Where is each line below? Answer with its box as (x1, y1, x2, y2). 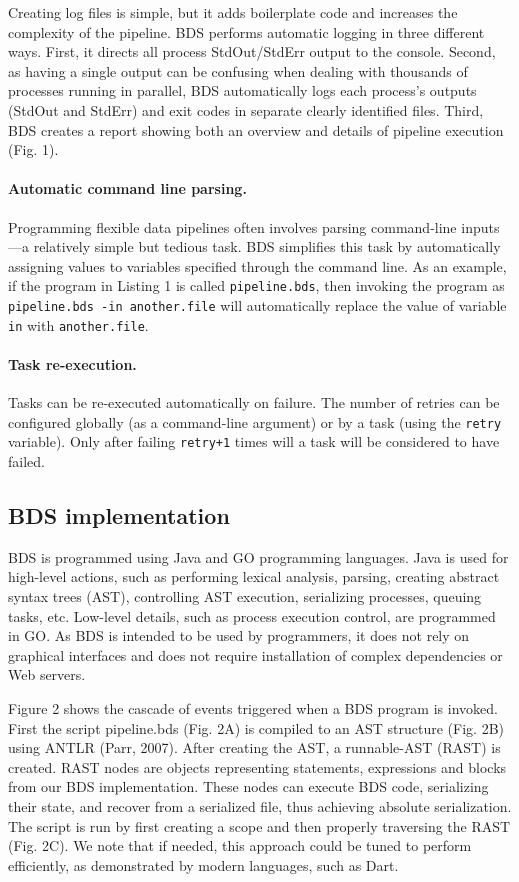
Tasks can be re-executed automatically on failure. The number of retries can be (8, 392, 500, 413)
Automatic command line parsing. (8, 178, 247, 199)
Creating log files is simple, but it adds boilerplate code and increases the (8, 2, 458, 22)
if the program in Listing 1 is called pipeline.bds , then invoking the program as (8, 275, 505, 296)
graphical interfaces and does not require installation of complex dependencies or (8, 644, 503, 665)
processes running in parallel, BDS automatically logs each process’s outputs (8, 80, 477, 101)
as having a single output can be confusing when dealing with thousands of (8, 60, 468, 81)
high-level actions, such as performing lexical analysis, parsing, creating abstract (8, 566, 500, 587)
